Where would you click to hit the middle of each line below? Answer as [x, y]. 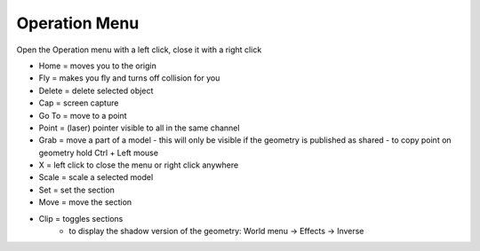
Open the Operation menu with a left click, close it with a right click [139, 50]
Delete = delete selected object [96, 90]
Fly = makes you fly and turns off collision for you [129, 78]
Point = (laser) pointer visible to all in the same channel [139, 128]
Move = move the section [85, 202]
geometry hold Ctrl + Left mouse [99, 153]
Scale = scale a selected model [96, 177]
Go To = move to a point [83, 115]
